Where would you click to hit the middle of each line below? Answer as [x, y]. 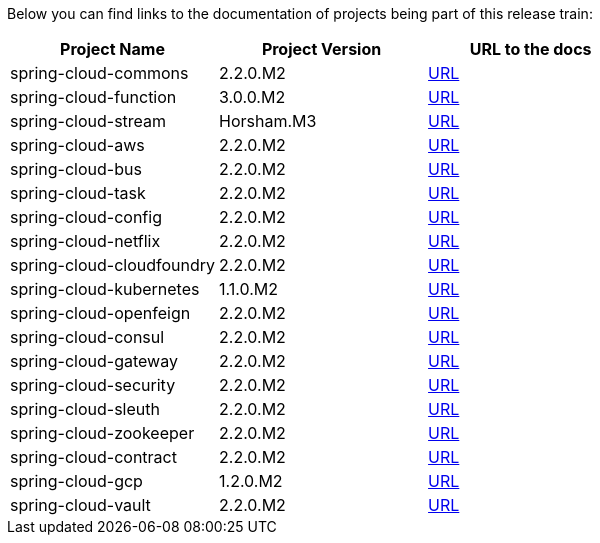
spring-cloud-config [86, 217]
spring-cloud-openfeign [100, 313]
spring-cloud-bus [76, 169]
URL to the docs [530, 49]
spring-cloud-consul [87, 337]
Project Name [112, 49]
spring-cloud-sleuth [85, 409]
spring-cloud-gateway [94, 361]
